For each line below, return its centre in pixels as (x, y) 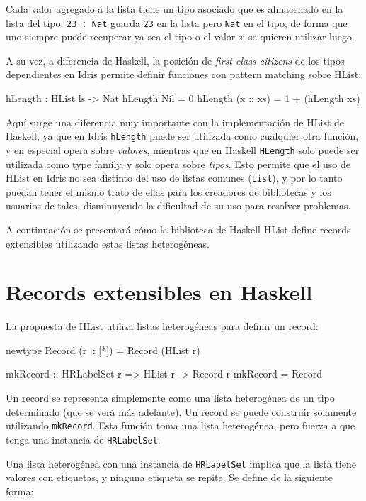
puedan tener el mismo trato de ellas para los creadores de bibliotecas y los (168, 191)
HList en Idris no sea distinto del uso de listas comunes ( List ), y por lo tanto (174, 178)
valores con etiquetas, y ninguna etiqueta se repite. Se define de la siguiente (169, 477)
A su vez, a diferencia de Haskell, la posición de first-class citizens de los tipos (175, 60)
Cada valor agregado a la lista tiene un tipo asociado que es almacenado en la (175, 9)
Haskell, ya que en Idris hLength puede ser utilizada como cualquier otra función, (182, 136)
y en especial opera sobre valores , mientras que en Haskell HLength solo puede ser (183, 149)
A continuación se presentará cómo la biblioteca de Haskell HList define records (178, 229)
